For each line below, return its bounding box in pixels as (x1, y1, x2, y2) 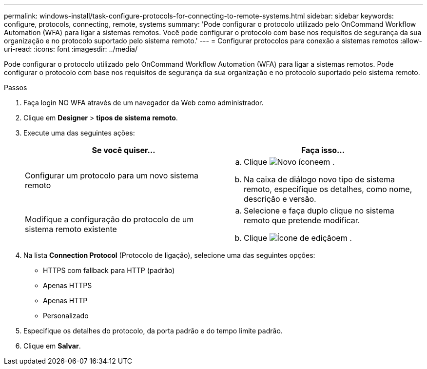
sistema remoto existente (25, 224, 117, 234)
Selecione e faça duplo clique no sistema (244, 206, 394, 215)
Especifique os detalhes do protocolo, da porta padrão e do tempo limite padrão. (23, 327, 283, 335)
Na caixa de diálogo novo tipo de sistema (244, 175, 395, 184)
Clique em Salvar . (23, 342, 81, 350)
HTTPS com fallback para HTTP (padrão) (43, 266, 175, 274)
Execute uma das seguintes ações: (23, 129, 135, 137)
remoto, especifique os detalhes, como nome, (244, 184, 412, 194)
